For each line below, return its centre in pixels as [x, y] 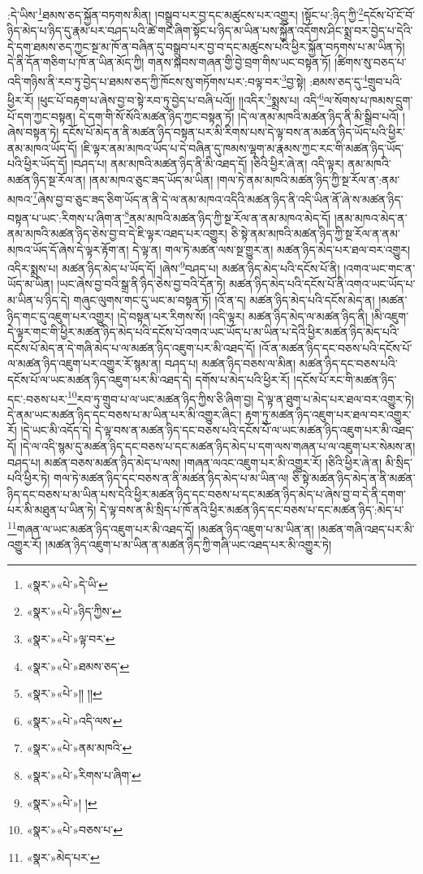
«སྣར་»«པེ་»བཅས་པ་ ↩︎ [74, 830]
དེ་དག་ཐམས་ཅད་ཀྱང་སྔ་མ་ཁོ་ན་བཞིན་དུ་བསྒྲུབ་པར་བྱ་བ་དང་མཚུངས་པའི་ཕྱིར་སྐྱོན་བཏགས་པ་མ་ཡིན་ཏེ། [206, 46]
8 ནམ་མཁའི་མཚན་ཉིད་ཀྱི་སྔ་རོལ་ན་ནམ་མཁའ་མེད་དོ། [228, 216]
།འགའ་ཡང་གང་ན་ [380, 268]
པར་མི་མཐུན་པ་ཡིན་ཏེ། [52, 510]
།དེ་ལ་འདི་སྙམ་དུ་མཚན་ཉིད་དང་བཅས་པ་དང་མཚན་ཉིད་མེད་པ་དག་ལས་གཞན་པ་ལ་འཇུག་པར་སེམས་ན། [218, 446]
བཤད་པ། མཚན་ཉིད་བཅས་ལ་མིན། [231, 363]
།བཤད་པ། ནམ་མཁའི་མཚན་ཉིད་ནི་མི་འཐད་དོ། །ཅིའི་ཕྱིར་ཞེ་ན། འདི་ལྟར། [207, 164]
